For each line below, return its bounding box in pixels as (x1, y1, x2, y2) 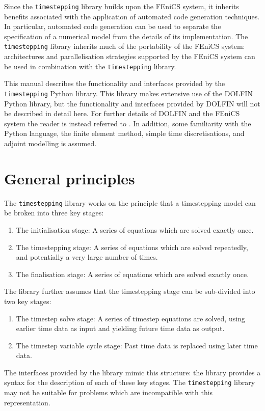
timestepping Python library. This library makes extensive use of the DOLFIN (4, 88, 253, 98)
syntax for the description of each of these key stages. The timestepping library (4, 377, 255, 388)
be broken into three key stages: (4, 207, 104, 218)
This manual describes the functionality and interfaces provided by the (4, 78, 225, 89)
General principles (4, 168, 135, 188)
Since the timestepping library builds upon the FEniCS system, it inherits (4, 1, 239, 11)
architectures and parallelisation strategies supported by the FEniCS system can (4, 51, 255, 62)
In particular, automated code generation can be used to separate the (4, 21, 221, 32)
